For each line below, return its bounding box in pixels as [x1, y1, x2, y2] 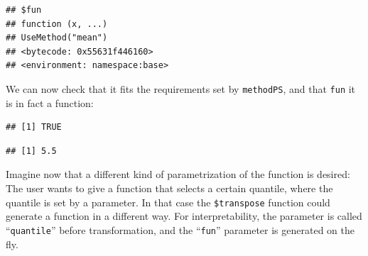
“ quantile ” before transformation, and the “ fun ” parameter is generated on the [6, 222, 355, 237]
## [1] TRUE [6, 122, 62, 133]
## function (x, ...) [6, 18, 108, 29]
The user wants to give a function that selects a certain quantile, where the [6, 181, 333, 195]
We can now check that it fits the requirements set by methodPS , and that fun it [6, 81, 356, 96]
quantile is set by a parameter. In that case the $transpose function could [6, 194, 330, 209]
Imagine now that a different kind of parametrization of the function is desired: [6, 167, 350, 182]
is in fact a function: [6, 95, 94, 110]
